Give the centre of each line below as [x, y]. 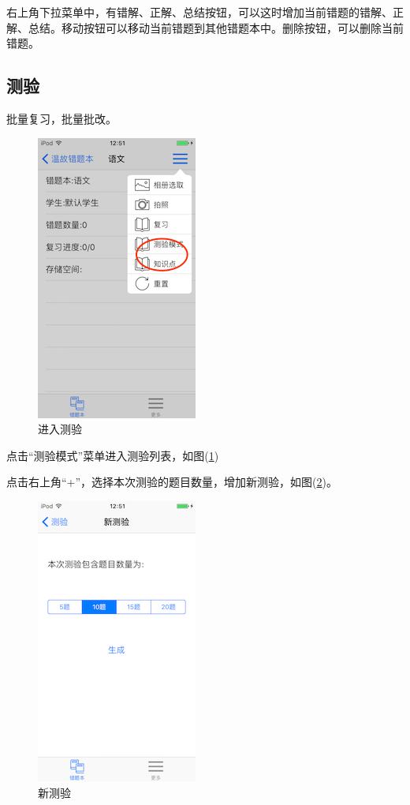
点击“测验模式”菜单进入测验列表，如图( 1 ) [113, 455]
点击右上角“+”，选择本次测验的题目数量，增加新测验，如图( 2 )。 [172, 482]
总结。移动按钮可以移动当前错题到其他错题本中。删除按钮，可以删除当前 [216, 27]
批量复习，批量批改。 [61, 118]
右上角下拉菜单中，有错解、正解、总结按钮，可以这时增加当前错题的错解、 [199, 12]
